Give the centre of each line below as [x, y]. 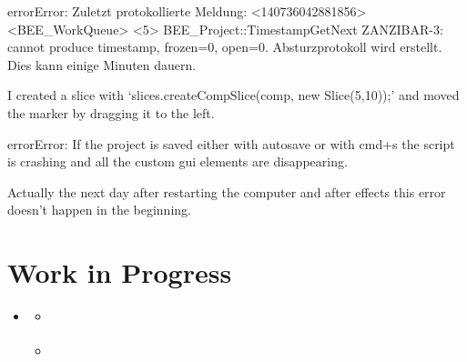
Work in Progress [120, 272]
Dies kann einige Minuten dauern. [102, 64]
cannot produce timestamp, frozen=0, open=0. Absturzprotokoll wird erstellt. [225, 47]
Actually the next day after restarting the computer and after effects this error [227, 191]
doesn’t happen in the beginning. [99, 210]
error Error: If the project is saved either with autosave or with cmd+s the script [231, 143]
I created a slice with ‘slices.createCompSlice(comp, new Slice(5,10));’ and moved [233, 95]
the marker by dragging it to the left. [111, 112]
